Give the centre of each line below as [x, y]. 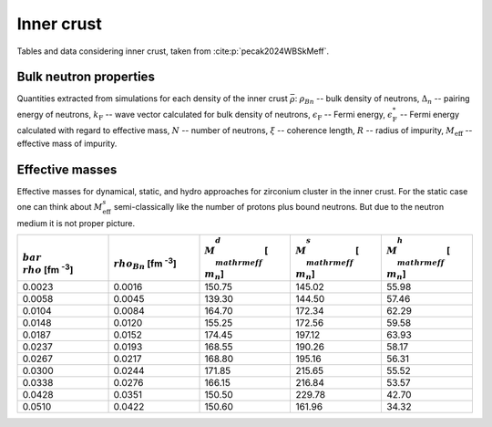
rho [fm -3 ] [48, 269]
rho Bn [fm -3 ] [145, 264]
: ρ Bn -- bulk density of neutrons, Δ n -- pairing [382, 100]
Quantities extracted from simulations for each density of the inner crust [152, 99]
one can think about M [60, 206]
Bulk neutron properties [86, 77]
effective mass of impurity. [67, 143]
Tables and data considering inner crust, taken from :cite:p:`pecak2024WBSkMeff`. [173, 51]
